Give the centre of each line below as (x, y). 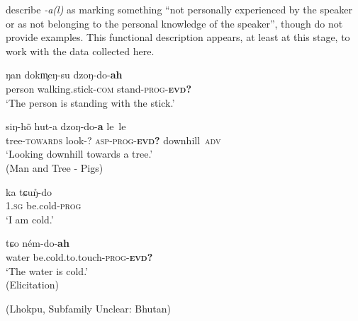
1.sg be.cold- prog (44, 205)
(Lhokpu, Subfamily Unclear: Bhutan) (89, 308)
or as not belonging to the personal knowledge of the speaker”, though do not (174, 23)
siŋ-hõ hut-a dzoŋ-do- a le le (66, 126)
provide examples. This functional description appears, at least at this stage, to (178, 37)
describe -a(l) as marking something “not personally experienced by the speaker (179, 9)
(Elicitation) (32, 285)
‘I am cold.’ (30, 219)
